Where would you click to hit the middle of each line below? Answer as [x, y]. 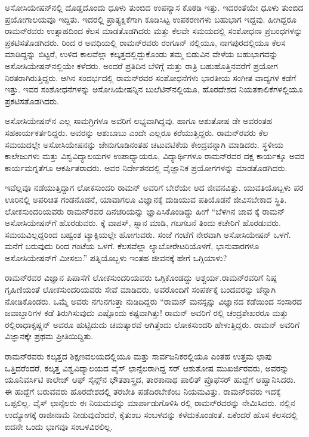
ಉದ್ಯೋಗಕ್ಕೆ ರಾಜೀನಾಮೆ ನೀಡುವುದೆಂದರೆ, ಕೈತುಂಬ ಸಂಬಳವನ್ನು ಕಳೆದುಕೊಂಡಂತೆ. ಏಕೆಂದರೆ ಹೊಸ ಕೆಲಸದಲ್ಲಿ [151, 414]
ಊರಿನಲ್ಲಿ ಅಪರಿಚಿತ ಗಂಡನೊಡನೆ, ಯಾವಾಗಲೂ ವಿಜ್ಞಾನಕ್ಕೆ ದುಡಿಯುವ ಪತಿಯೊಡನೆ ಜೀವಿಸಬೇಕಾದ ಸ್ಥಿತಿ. [146, 199]
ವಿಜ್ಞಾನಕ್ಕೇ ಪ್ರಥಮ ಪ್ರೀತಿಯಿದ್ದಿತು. [49, 336]
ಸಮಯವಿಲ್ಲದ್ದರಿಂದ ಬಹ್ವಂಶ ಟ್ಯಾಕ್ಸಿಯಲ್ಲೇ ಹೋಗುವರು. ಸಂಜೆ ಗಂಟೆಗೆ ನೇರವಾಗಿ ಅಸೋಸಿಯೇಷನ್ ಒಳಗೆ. [148, 234]
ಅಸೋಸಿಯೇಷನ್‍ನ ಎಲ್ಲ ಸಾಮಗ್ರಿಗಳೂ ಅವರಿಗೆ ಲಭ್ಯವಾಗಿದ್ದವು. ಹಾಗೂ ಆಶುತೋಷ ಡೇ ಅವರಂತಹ [139, 121]
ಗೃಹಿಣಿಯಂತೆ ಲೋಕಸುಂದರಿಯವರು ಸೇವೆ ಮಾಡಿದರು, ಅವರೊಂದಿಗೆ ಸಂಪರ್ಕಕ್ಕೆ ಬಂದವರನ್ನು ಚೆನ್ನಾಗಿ [140, 289]
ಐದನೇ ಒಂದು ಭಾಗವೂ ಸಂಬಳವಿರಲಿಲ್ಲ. [59, 426]
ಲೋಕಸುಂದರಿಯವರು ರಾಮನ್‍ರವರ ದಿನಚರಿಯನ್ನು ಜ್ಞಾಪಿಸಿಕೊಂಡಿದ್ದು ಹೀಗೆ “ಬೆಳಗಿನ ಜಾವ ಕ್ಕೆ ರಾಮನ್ [145, 211]
